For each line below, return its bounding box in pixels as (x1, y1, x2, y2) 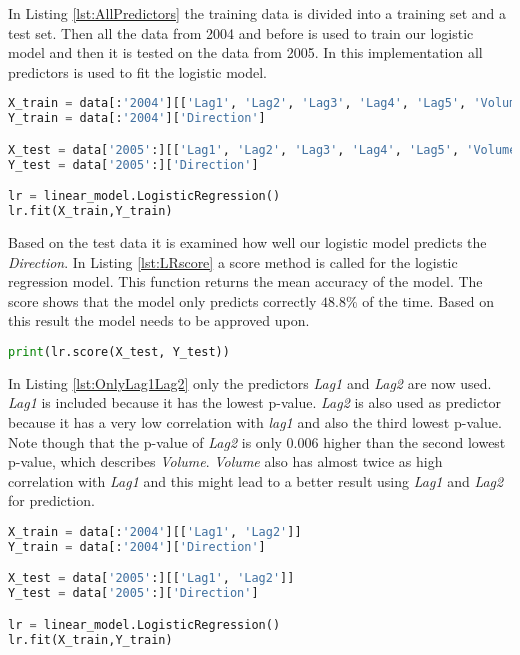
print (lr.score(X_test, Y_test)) (8, 344, 230, 359)
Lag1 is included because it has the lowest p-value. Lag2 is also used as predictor (8, 392, 502, 413)
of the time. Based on (362, 290, 495, 311)
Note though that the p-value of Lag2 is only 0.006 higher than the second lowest (8, 431, 506, 452)
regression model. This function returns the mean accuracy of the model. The (8, 271, 483, 292)
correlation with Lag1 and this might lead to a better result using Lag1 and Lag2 (8, 470, 504, 491)
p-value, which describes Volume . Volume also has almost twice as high (8, 451, 443, 472)
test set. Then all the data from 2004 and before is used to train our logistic (8, 22, 474, 43)
